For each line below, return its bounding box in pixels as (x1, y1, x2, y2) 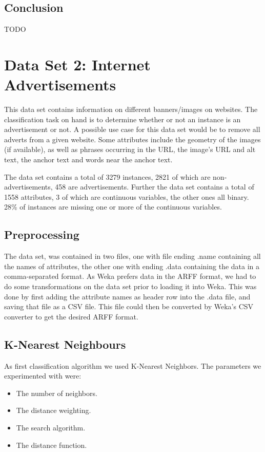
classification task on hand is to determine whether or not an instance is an (4, 114, 241, 124)
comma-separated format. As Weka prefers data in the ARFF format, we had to (4, 271, 256, 281)
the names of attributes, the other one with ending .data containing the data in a (4, 260, 260, 271)
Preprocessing (4, 227, 79, 242)
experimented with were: (4, 370, 81, 381)
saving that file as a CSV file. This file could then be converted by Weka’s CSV (4, 301, 254, 312)
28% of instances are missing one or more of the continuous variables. (4, 201, 222, 212)
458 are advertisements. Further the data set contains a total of (55, 181, 254, 192)
